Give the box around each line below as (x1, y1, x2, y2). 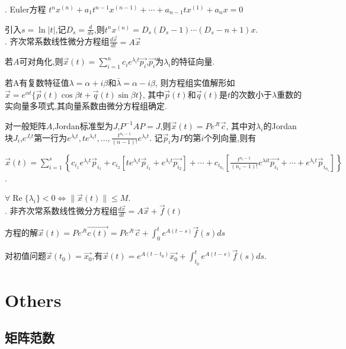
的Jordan (263, 119, 297, 132)
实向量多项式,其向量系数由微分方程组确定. (5, 100, 167, 112)
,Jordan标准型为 (52, 119, 113, 132)
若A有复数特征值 (5, 76, 69, 89)
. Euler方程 (5, 3, 46, 15)
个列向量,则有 (204, 131, 257, 143)
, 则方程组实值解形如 (155, 76, 235, 89)
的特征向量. (171, 55, 215, 68)
